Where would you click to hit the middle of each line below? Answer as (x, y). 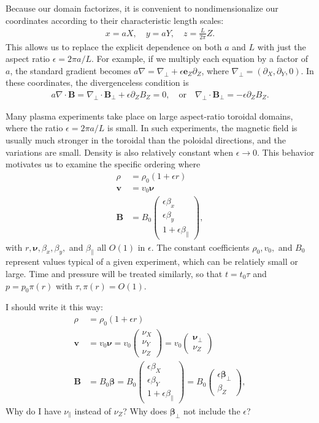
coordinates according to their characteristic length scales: (115, 20)
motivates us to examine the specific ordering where (103, 164)
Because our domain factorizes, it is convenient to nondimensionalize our (142, 8)
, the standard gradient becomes (71, 70)
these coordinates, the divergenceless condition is (97, 82)
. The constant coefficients (200, 247)
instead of (93, 411)
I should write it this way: (54, 307)
